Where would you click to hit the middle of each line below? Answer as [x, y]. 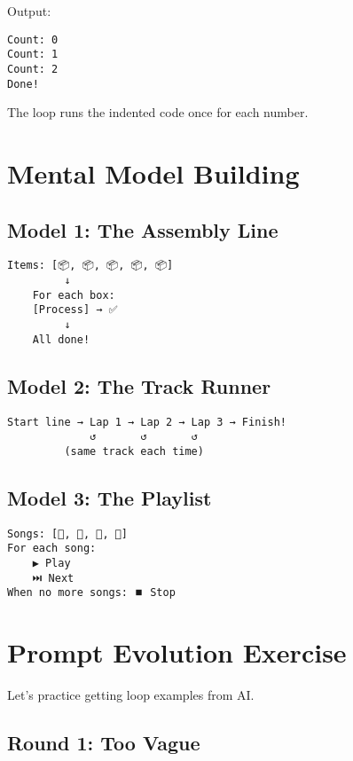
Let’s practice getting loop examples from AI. [131, 695]
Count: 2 [33, 69]
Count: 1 [33, 55]
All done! [61, 339]
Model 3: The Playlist [110, 497]
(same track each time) [134, 451]
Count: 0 [33, 39]
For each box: [74, 295]
